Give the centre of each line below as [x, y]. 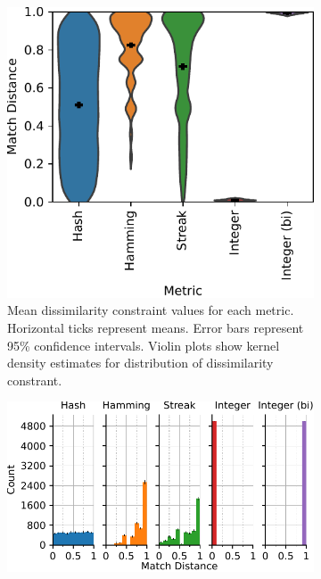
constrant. [35, 380]
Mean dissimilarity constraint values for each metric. [151, 310]
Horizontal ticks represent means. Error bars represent [156, 328]
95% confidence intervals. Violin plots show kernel [144, 345]
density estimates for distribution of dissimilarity [140, 363]
